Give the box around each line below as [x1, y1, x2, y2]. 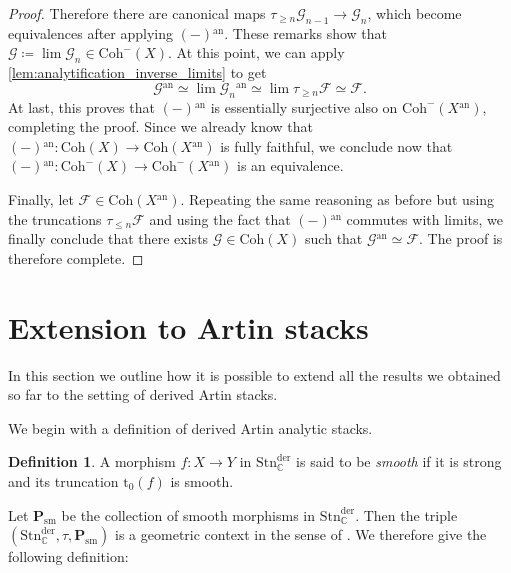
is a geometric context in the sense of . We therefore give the [115, 524, 487, 545]
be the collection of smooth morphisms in [61, 504, 316, 525]
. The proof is [419, 228, 503, 249]
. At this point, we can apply [167, 42, 345, 63]
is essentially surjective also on [210, 96, 398, 117]
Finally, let [8, 189, 74, 210]
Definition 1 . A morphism [8, 451, 176, 472]
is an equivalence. [237, 155, 344, 176]
